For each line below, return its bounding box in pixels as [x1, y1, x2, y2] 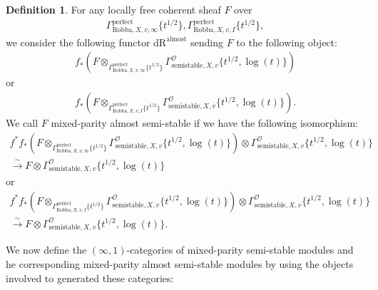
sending [190, 34, 223, 49]
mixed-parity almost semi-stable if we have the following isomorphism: [51, 115, 358, 130]
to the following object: [236, 34, 337, 49]
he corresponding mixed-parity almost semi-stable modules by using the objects [6, 257, 354, 271]
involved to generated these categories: [6, 270, 174, 285]
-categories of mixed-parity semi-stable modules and [126, 242, 354, 257]
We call [6, 115, 39, 130]
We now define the [6, 242, 87, 257]
